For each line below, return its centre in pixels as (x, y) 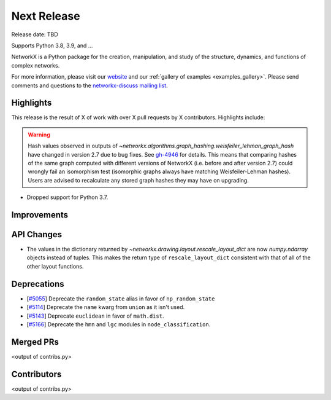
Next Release (46, 16)
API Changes (37, 234)
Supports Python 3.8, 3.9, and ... (52, 45)
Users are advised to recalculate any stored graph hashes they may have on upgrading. (139, 180)
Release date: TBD (35, 34)
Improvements (40, 215)
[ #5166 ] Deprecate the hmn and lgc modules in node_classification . (119, 324)
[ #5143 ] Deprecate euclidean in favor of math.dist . (95, 316)
